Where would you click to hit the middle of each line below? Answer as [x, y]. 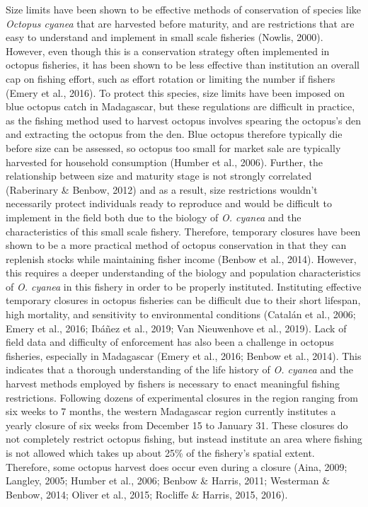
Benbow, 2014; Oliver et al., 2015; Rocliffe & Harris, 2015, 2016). [147, 494]
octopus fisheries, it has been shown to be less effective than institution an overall [183, 65]
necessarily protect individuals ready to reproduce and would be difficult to [169, 203]
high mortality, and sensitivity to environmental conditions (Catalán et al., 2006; [181, 314]
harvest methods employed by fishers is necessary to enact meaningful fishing [173, 384]
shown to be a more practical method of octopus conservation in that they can [176, 245]
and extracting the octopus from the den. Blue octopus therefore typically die [174, 134]
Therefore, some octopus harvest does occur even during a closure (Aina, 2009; [177, 466]
